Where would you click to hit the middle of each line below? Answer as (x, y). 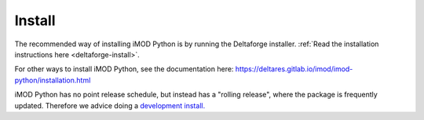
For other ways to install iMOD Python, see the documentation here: (124, 69)
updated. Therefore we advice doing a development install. (110, 105)
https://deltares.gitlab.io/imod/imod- (294, 69)
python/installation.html (53, 80)
